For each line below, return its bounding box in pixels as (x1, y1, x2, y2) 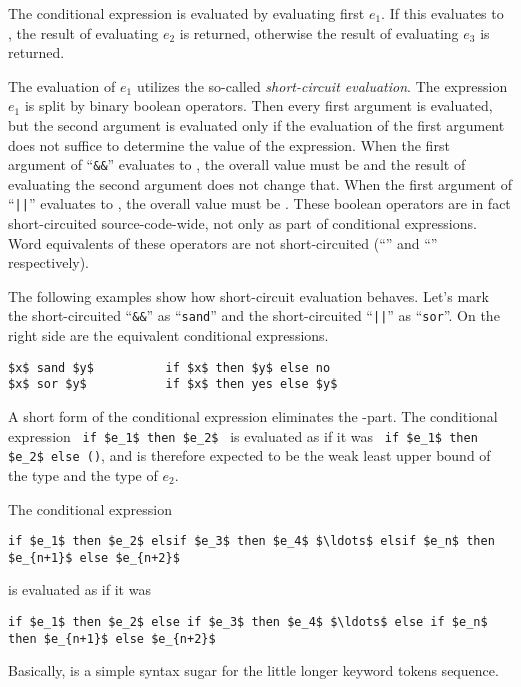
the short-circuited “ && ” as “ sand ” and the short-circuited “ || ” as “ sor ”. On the (8, 305, 500, 326)
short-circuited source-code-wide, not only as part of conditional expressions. (8, 213, 477, 234)
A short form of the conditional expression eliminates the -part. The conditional (8, 406, 498, 426)
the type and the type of (8, 464, 158, 485)
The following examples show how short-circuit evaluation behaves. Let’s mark (8, 285, 489, 306)
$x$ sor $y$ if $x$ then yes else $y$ (8, 377, 338, 392)
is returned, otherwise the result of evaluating (179, 22, 459, 43)
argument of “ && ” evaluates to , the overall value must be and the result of (8, 154, 466, 175)
